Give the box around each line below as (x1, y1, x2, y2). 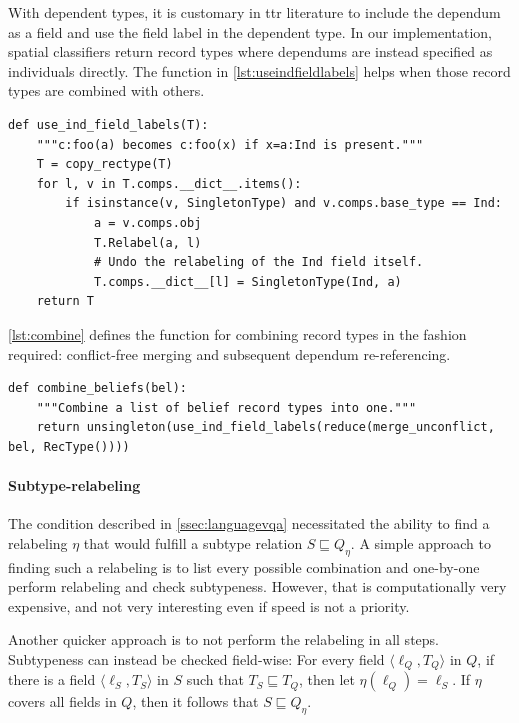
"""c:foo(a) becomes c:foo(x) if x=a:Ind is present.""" (36, 137, 424, 152)
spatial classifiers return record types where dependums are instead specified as (8, 41, 493, 62)
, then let (298, 669, 355, 690)
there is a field (8, 669, 96, 690)
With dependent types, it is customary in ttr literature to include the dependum (8, 2, 501, 22)
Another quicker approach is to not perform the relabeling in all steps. (8, 629, 439, 650)
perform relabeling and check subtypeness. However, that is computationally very (8, 576, 507, 597)
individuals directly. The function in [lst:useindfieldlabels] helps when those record (8, 60, 511, 81)
